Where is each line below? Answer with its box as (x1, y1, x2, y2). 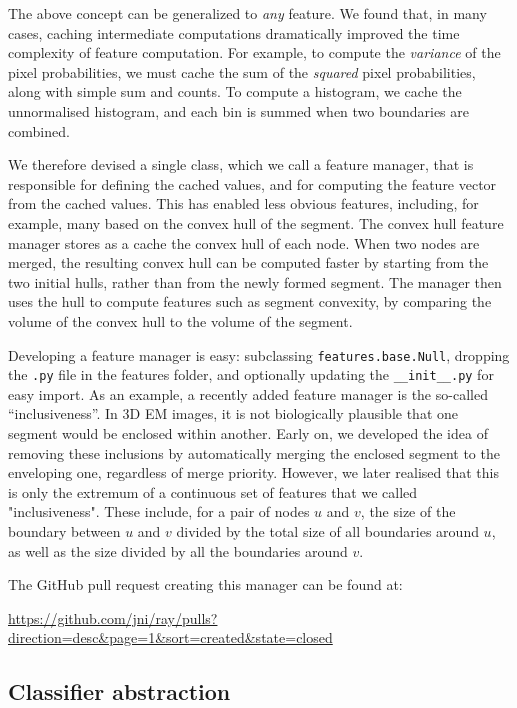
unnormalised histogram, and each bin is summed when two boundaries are (8, 100, 469, 121)
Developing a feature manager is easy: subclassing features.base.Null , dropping (8, 344, 510, 365)
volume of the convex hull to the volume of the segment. (8, 310, 353, 331)
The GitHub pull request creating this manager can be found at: (8, 574, 403, 595)
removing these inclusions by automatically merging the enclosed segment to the (8, 442, 500, 463)
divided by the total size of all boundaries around (176, 520, 479, 541)
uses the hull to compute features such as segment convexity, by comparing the (8, 291, 492, 312)
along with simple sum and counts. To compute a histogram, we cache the (8, 81, 462, 102)
